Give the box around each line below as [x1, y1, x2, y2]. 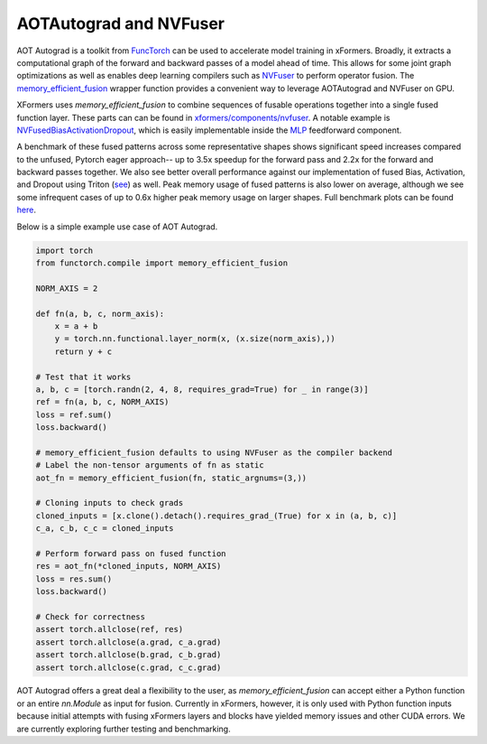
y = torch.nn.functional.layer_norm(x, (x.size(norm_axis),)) [54, 334, 335, 344]
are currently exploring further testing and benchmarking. [16, 723, 231, 734]
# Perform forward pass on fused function [35, 548, 226, 559]
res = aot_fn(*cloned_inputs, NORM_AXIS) [35, 561, 222, 572]
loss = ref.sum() [35, 409, 113, 420]
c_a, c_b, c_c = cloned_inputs [35, 524, 175, 534]
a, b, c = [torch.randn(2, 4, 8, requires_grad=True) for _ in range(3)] [35, 384, 369, 395]
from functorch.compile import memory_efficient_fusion [35, 258, 289, 268]
